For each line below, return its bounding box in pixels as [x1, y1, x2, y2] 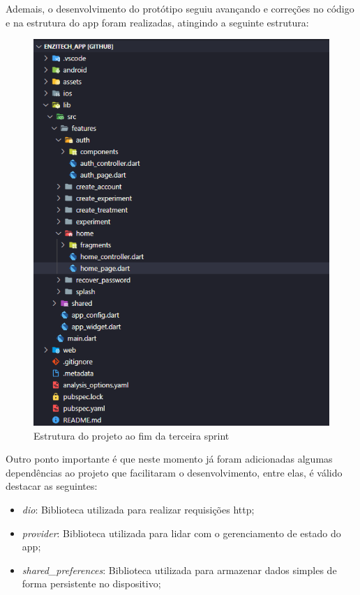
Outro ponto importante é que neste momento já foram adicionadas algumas [6, 451, 333, 466]
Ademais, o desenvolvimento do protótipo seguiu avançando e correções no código [6, 1, 354, 15]
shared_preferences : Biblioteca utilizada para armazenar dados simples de [22, 562, 337, 577]
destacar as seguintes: [6, 479, 98, 493]
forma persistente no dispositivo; [22, 576, 161, 591]
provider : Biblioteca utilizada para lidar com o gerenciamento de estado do [22, 525, 341, 540]
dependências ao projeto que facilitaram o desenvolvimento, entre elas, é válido [6, 465, 343, 479]
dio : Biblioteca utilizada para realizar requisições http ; [22, 502, 255, 517]
